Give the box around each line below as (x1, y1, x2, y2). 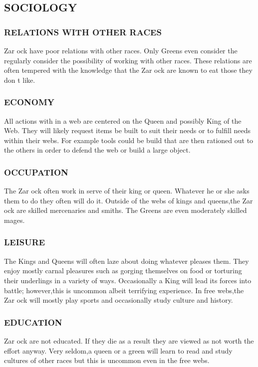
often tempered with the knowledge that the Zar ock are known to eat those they (4, 65, 253, 75)
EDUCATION (4, 316, 62, 328)
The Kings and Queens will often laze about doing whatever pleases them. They (4, 255, 249, 266)
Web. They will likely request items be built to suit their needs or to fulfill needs (4, 125, 251, 136)
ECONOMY (4, 96, 55, 108)
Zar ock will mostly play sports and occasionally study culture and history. (4, 295, 233, 305)
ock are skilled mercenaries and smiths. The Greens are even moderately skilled (4, 205, 247, 215)
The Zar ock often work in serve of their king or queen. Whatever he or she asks (4, 185, 250, 196)
